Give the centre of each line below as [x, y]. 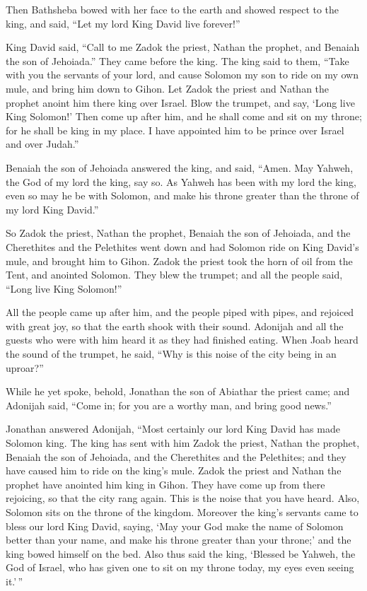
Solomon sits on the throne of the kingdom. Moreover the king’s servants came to [182, 512]
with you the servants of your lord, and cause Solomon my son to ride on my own [182, 75]
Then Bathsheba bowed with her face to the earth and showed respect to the [173, 9]
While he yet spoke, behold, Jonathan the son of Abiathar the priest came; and [178, 391]
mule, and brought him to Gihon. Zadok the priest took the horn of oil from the [179, 261]
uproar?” [25, 367]
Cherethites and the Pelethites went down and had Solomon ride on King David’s [182, 246]
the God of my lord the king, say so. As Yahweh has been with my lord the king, [181, 181]
